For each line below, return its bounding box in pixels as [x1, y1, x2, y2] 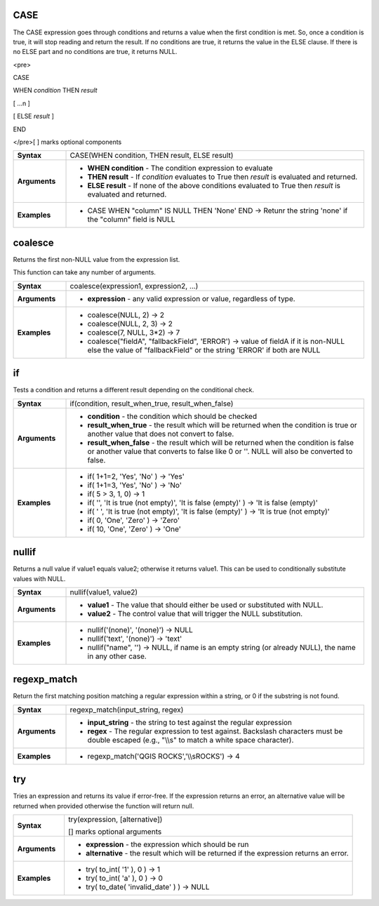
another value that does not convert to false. [87, 429, 234, 439]
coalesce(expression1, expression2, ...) [69, 281, 199, 291]
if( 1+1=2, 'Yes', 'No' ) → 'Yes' [87, 471, 185, 481]
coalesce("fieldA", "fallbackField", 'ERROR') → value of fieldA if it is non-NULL [87, 336, 345, 346]
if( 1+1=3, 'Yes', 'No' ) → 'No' [87, 480, 182, 490]
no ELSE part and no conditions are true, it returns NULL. [13, 48, 178, 56]
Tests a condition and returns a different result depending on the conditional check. [13, 386, 255, 394]
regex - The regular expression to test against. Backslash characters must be [87, 726, 343, 736]
